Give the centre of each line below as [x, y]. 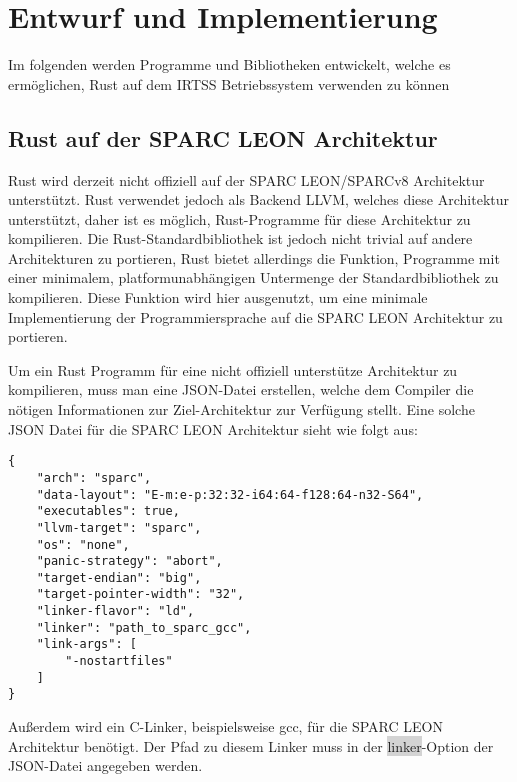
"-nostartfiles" [119, 661]
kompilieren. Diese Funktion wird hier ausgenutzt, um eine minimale [218, 297]
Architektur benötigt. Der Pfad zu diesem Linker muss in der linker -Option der [251, 745]
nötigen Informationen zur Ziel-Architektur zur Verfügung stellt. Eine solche [241, 409]
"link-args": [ [86, 644]
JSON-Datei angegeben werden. [105, 765]
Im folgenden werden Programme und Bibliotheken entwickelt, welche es [229, 64]
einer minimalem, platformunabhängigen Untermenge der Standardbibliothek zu [253, 277]
